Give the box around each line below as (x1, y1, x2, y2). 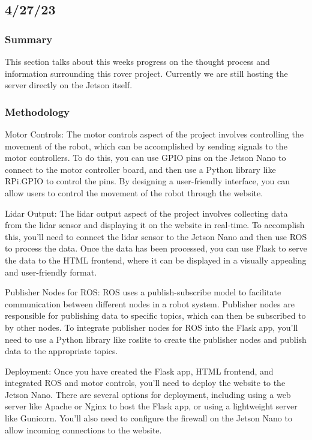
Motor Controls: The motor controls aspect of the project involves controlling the (5, 128, 304, 140)
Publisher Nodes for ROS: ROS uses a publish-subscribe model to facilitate (5, 286, 281, 298)
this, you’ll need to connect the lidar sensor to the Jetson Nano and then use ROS (5, 230, 307, 243)
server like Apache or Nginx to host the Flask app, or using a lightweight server (5, 400, 298, 412)
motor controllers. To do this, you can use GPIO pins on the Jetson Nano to (5, 151, 286, 164)
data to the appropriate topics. (5, 345, 118, 357)
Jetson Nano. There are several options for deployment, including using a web (5, 388, 291, 400)
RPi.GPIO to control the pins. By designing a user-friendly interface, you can (5, 175, 290, 187)
